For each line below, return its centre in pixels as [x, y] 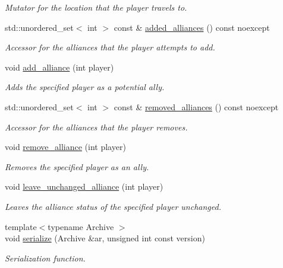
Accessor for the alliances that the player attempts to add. [110, 47]
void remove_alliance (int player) [65, 147]
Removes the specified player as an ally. [77, 166]
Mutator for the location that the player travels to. [96, 7]
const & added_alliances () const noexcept [192, 27]
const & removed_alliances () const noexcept [196, 106]
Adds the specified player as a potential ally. [85, 87]
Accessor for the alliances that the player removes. [96, 127]
